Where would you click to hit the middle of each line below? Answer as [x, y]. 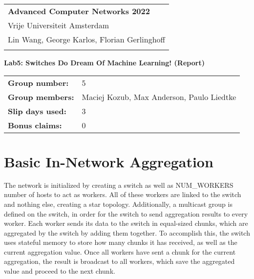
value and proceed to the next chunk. [60, 271]
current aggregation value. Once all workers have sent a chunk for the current [120, 251]
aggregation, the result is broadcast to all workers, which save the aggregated [119, 261]
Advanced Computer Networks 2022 [79, 11]
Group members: [41, 97]
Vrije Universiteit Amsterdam [58, 25]
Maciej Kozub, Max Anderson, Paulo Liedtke [159, 97]
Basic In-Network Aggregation [109, 161]
